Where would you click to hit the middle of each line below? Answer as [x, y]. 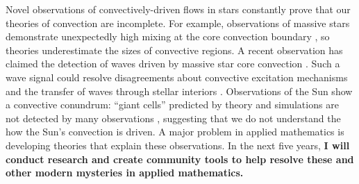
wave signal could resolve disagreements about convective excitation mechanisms [177, 77]
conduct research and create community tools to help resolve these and [180, 159]
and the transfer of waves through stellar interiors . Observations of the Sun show [179, 91]
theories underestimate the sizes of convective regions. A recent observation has [174, 50]
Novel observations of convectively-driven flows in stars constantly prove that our [178, 9]
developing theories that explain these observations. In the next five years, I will [178, 145]
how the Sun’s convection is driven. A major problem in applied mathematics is [175, 132]
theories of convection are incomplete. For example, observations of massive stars [178, 23]
